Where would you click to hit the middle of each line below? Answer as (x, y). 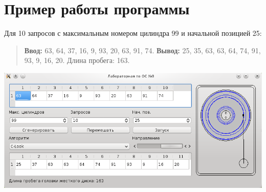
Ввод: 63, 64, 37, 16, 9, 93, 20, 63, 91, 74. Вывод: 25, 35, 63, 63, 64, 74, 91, (142, 50)
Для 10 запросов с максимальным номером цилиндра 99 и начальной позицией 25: (133, 33)
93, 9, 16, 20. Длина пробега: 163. (77, 60)
